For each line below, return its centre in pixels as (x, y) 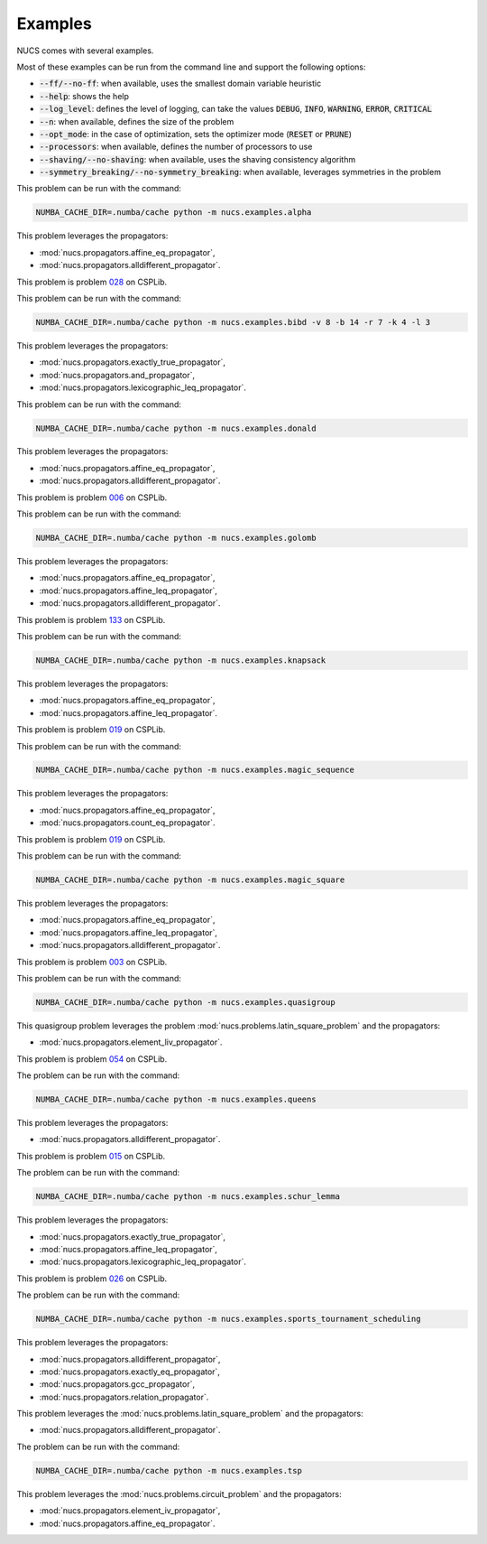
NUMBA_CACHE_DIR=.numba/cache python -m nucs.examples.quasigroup (185, 1002)
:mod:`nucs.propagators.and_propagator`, (117, 375)
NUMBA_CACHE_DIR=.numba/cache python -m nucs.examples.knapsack (181, 660)
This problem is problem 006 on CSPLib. (92, 498)
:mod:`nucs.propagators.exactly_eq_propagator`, (130, 1372)
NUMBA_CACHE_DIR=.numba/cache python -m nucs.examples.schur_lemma (188, 1197)
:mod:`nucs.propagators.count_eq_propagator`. (127, 823)
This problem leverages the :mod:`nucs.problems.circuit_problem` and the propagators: (179, 1493)
